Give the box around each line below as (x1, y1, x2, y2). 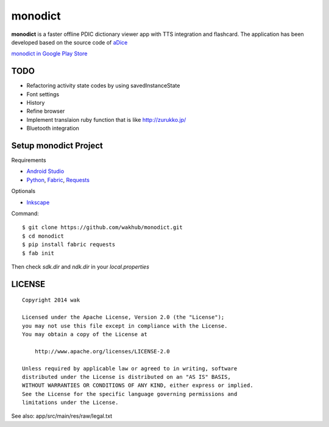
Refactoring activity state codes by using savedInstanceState (26, 82, 180, 90)
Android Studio (26, 168, 65, 175)
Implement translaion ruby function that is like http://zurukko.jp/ (26, 116, 186, 123)
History (26, 99, 45, 107)
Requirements (11, 157, 46, 164)
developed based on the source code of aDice (11, 38, 128, 46)
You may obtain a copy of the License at (22, 331, 147, 337)
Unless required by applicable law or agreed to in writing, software (22, 365, 238, 372)
